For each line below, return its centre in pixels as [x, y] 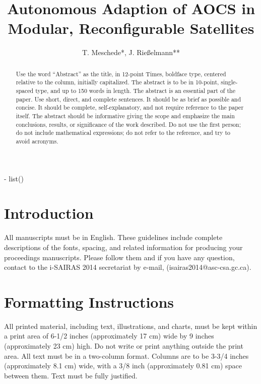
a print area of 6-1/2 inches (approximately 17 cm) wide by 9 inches [109, 336]
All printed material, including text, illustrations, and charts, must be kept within [131, 326]
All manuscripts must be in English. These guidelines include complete [113, 237]
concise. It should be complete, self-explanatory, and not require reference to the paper [130, 107]
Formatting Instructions [89, 301]
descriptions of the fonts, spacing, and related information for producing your [123, 247]
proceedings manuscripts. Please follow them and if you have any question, [119, 257]
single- [229, 82]
